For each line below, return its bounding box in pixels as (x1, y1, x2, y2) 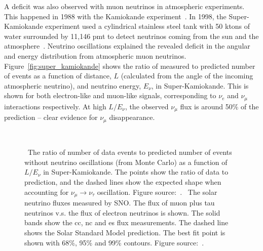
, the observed (125, 101, 169, 111)
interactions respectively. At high (4, 101, 106, 111)
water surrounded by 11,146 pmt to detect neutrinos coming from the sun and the (4, 30, 259, 41)
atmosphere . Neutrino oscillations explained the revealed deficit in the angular (4, 40, 250, 51)
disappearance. (109, 112, 155, 122)
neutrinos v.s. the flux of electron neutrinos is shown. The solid (24, 207, 220, 218)
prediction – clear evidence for (4, 112, 98, 122)
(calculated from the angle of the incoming (121, 70, 253, 81)
